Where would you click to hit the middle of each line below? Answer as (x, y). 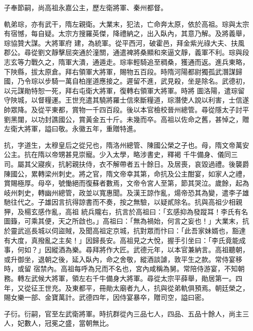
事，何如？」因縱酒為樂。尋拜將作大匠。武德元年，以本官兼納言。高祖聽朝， (126, 250)
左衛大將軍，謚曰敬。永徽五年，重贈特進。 (72, 129)
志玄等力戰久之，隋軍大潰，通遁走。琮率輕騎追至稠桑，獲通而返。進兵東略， (126, 61)
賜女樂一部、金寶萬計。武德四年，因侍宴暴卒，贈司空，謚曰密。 (106, 297)
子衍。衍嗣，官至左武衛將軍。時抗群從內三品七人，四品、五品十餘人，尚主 (123, 313)
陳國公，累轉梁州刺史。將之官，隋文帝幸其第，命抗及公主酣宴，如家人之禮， (126, 173)
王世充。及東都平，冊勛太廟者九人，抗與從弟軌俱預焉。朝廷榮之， (143, 287)
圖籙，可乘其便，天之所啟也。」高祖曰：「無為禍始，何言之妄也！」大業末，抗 (126, 221)
